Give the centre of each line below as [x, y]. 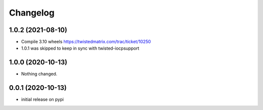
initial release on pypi [43, 99]
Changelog [32, 13]
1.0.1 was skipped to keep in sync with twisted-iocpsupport [80, 48]
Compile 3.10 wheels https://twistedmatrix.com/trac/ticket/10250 [86, 42]
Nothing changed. [39, 74]
